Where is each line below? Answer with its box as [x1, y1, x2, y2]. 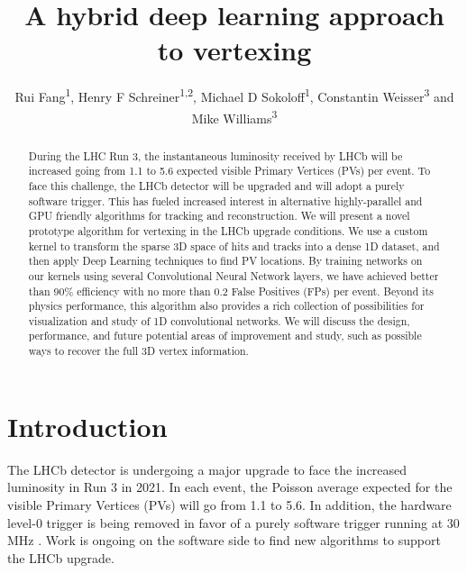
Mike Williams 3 [191, 105, 278, 127]
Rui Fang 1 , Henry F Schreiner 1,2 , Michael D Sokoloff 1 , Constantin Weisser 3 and [14, 85, 454, 105]
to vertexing [157, 32, 312, 68]
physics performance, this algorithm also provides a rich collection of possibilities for [28, 298, 425, 314]
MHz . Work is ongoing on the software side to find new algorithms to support [7, 531, 441, 550]
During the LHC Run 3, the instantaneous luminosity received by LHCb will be [28, 148, 403, 163]
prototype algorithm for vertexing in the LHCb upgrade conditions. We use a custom [28, 223, 428, 238]
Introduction [7, 407, 168, 444]
